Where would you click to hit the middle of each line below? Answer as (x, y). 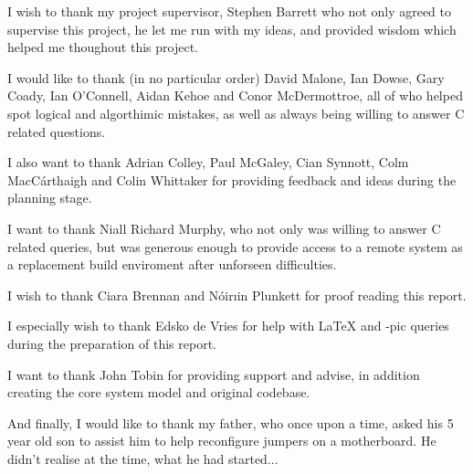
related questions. (57, 131)
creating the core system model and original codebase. (159, 392)
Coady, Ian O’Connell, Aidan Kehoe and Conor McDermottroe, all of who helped (235, 95)
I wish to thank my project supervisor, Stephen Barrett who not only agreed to (230, 11)
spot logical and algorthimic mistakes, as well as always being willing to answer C (236, 113)
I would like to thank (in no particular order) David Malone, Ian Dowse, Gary (226, 77)
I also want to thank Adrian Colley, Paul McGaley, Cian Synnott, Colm (208, 162)
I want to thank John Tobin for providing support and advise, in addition (214, 374)
